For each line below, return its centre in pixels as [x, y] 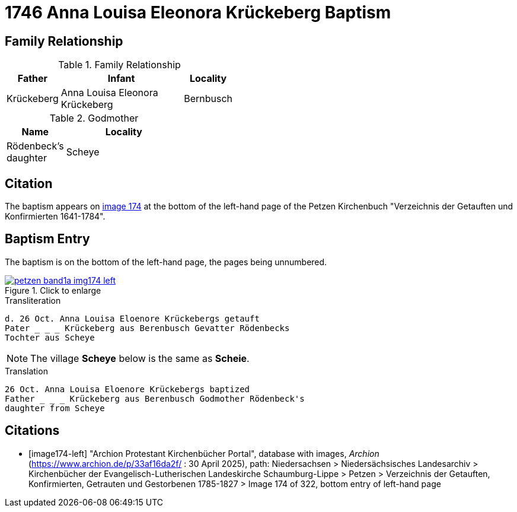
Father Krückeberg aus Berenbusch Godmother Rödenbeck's [155, 398]
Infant [121, 79]
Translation [26, 371]
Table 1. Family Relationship [119, 65]
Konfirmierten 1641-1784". [55, 217]
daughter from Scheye [55, 408]
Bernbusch [208, 99]
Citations [32, 431]
